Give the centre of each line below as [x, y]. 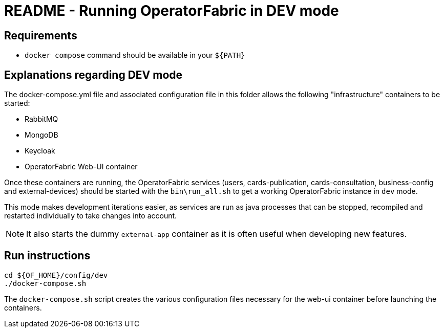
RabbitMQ [41, 119]
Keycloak [40, 151]
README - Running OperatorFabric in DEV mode [172, 11]
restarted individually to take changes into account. [91, 216]
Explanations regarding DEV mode [93, 75]
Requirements [41, 35]
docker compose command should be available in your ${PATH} [135, 55]
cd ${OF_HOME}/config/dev [56, 275]
